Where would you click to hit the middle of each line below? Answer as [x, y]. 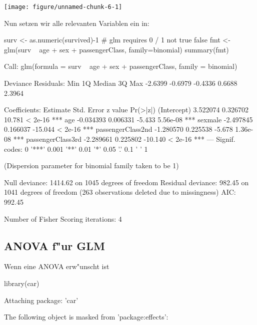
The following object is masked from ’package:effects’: [86, 317]
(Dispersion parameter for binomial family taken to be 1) [91, 165]
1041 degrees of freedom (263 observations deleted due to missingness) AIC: [120, 192]
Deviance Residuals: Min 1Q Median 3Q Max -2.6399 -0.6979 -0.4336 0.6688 [121, 83]
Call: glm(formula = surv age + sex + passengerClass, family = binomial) [121, 66]
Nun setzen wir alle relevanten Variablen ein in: [77, 23]
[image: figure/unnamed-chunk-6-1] [63, 7]
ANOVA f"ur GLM [54, 245]
